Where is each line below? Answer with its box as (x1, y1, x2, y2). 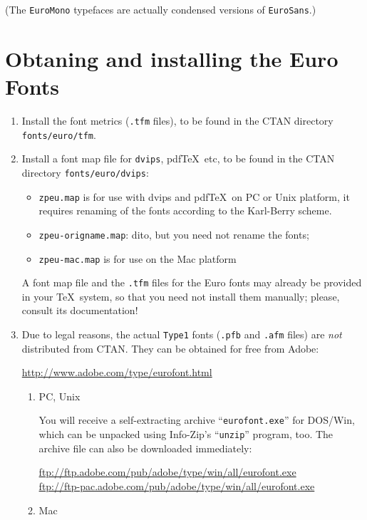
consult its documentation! (21, 303, 138, 318)
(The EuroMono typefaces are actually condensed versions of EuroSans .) (5, 2, 316, 16)
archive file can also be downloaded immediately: (38, 440, 252, 455)
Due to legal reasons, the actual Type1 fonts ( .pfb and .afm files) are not (21, 327, 342, 341)
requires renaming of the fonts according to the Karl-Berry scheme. (38, 203, 332, 218)
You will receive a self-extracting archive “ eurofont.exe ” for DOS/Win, (38, 412, 355, 427)
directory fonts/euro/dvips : (21, 165, 149, 180)
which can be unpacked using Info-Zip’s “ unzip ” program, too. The (38, 427, 334, 442)
